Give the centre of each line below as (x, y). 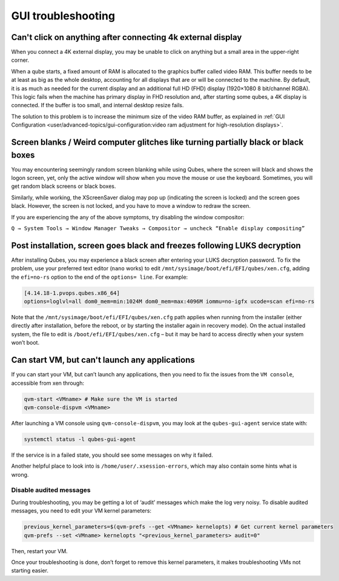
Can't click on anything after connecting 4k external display (127, 37)
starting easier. (30, 571)
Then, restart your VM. (39, 551)
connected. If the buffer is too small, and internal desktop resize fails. (97, 105)
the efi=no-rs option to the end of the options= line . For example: (100, 277)
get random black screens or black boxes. (64, 186)
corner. (20, 60)
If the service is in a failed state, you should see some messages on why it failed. (112, 455)
